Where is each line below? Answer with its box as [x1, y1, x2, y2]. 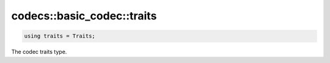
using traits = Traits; [24, 33, 96, 39]
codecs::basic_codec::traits [11, 9, 157, 22]
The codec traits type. [11, 48, 67, 56]
